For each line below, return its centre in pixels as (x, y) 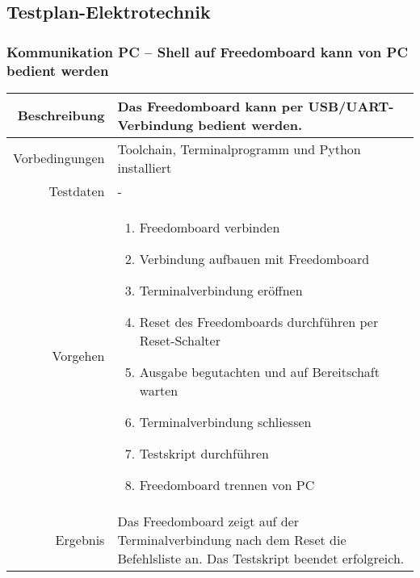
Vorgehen (78, 356)
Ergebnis (80, 539)
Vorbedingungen (59, 158)
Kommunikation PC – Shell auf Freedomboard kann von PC (208, 51)
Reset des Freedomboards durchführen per (259, 321)
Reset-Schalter (180, 340)
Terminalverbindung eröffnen (221, 290)
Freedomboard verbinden (210, 227)
